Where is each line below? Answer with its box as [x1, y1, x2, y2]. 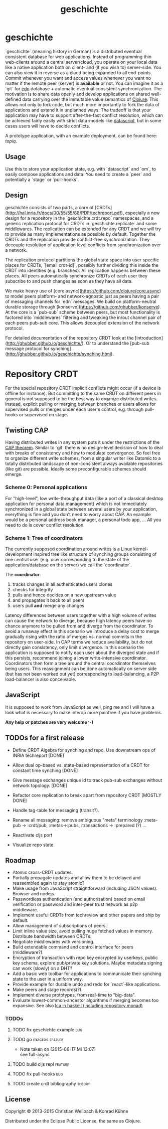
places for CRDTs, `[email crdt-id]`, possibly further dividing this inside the [5, 262, 159, 268]
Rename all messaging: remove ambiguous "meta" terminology [12, 817, 143, 823]
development [5, 551, 33, 557]
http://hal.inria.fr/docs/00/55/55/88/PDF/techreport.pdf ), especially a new [7, 210, 160, 216]
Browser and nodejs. [12, 891, 56, 897]
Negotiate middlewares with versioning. [12, 939, 95, 945]
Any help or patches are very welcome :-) [5, 719, 94, 725]
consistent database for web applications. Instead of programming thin [5, 54, 152, 60]
